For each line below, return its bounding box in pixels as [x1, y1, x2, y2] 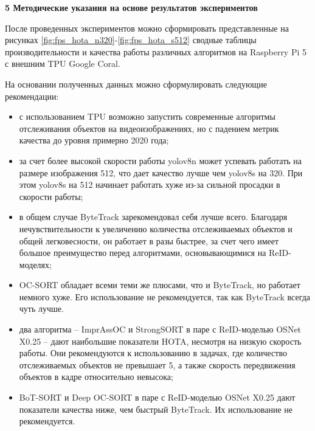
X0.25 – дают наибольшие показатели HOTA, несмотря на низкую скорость [19, 334, 302, 347]
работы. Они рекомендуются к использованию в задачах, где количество [19, 347, 287, 359]
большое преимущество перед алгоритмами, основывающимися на [19, 246, 266, 259]
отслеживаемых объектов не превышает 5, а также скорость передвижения [19, 358, 296, 371]
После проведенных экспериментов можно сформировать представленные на [5, 21, 289, 34]
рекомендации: [5, 89, 59, 102]
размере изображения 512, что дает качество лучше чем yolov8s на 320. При [19, 166, 303, 179]
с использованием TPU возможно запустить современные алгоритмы [19, 110, 275, 123]
